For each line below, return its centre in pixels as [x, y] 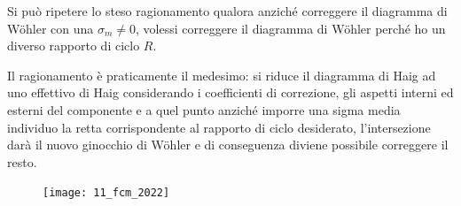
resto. [22, 161]
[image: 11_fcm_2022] [106, 193]
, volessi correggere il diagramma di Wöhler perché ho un [290, 28]
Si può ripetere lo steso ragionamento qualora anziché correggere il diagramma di [227, 11]
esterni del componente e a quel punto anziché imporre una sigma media [204, 109]
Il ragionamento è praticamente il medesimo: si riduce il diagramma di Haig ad [222, 75]
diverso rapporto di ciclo [74, 46]
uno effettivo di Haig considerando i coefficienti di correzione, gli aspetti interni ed [230, 92]
